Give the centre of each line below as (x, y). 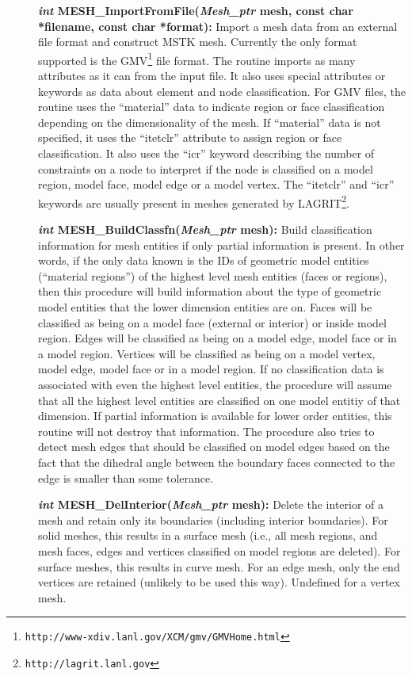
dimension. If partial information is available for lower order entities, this (215, 416)
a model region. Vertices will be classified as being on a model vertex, (207, 353)
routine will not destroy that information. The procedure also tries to (206, 431)
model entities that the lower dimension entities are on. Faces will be (205, 307)
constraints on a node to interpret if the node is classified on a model (206, 168)
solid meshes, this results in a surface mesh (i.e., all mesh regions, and (208, 535)
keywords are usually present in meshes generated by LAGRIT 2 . (194, 201)
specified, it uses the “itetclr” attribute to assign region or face (190, 137)
